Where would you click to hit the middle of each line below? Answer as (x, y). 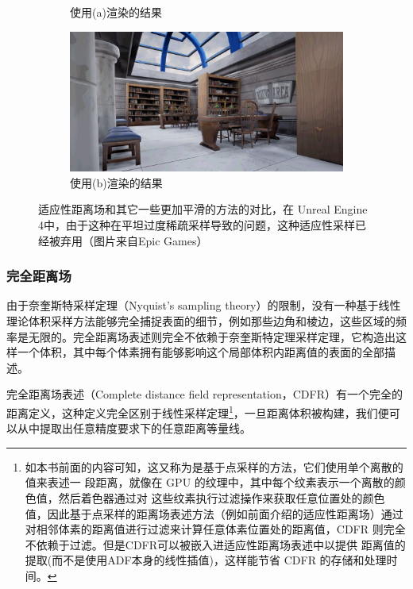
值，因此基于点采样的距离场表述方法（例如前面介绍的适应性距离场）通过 (214, 513)
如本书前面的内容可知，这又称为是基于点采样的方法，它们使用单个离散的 (214, 466)
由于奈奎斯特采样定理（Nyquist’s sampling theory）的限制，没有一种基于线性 (204, 305)
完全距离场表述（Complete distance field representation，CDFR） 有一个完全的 (205, 394)
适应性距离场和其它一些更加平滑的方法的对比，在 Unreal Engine (203, 209)
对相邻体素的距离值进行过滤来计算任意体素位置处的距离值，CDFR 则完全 (215, 529)
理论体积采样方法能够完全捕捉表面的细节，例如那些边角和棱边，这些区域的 (201, 321)
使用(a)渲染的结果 (116, 12)
